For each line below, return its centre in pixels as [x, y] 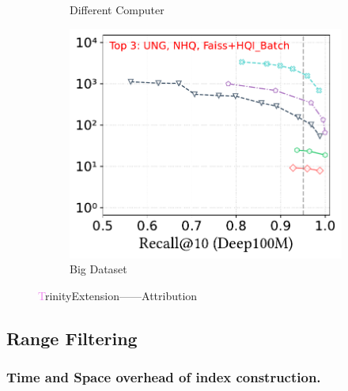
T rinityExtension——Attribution [118, 295]
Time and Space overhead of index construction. [164, 377]
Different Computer [117, 9]
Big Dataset [98, 269]
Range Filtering [72, 338]
